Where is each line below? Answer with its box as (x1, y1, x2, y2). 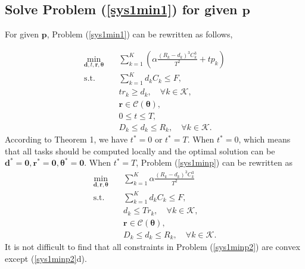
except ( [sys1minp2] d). (5, 252, 87, 265)
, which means (238, 133, 291, 145)
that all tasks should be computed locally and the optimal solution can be (5, 144, 275, 157)
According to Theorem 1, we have (5, 133, 128, 145)
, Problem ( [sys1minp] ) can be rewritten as (136, 156, 292, 169)
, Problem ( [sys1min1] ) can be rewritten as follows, (46, 28, 233, 40)
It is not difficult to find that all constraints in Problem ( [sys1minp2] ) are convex (5, 240, 300, 253)
